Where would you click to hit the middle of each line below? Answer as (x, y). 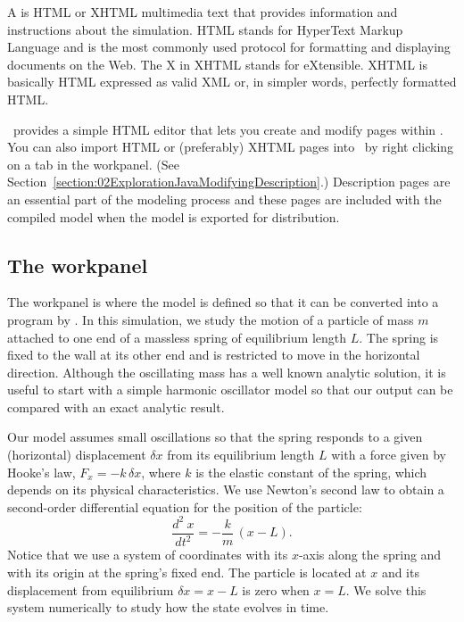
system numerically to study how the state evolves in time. (168, 607)
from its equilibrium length (241, 455)
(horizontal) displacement (77, 455)
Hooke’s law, (41, 472)
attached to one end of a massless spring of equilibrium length (177, 337)
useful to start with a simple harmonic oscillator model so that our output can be (230, 390)
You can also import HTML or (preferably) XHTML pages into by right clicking (231, 147)
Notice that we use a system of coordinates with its (148, 555)
